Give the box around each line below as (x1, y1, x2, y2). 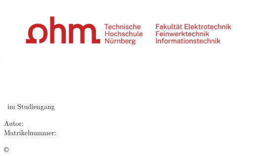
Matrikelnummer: (4, 127, 56, 138)
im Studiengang (7, 101, 55, 111)
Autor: (4, 117, 24, 128)
